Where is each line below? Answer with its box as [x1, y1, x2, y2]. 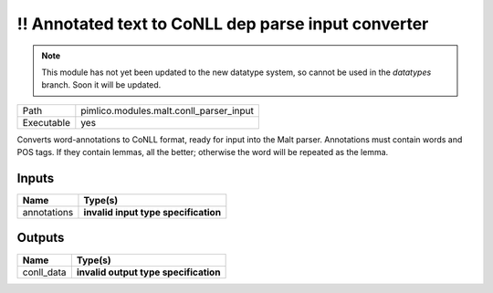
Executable [22, 116, 70, 129]
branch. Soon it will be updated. [41, 79, 162, 90]
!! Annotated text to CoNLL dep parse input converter [16, 14, 429, 34]
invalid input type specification [83, 206, 222, 219]
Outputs [16, 230, 65, 246]
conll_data [22, 266, 68, 278]
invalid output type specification [76, 266, 221, 278]
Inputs [16, 170, 55, 186]
